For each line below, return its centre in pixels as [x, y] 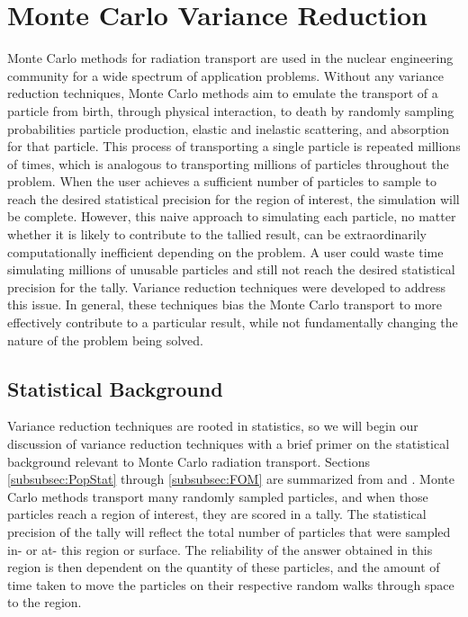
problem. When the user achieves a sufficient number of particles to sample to [222, 181]
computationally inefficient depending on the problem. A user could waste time [225, 251]
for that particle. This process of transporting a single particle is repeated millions [234, 146]
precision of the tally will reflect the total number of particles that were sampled [229, 531]
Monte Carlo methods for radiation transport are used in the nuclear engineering [230, 58]
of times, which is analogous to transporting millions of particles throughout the [228, 163]
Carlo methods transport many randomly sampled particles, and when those [218, 496]
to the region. [45, 602]
